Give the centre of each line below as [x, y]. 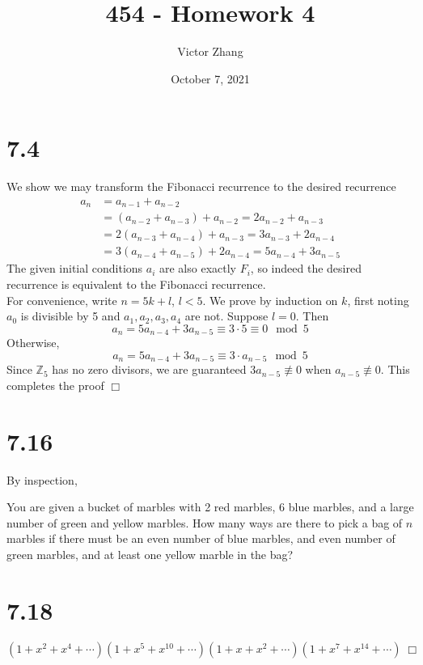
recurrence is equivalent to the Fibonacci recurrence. [136, 284]
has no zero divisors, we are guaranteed [149, 369]
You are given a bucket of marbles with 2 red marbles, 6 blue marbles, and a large [210, 507]
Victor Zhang [210, 51]
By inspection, [42, 479]
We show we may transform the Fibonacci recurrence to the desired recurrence [201, 186]
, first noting [378, 300]
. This [395, 369]
